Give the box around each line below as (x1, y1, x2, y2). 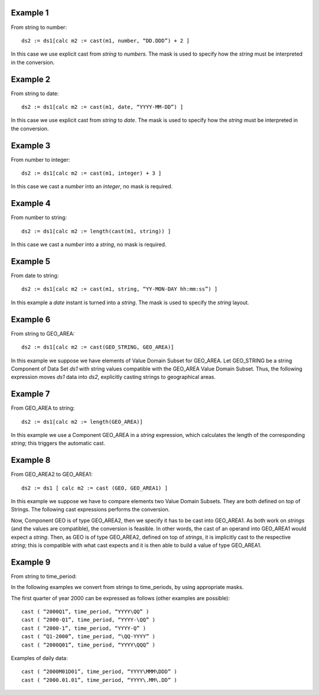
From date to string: (11, 272, 59, 279)
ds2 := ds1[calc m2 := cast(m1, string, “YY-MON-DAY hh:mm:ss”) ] (21, 286, 218, 292)
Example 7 (11, 389, 50, 399)
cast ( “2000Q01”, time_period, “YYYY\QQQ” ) (21, 641, 156, 648)
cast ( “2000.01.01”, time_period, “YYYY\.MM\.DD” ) (21, 677, 177, 683)
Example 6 (11, 314, 51, 324)
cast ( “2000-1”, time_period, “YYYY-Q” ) (21, 625, 147, 632)
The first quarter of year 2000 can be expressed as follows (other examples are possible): (11, 594, 230, 601)
